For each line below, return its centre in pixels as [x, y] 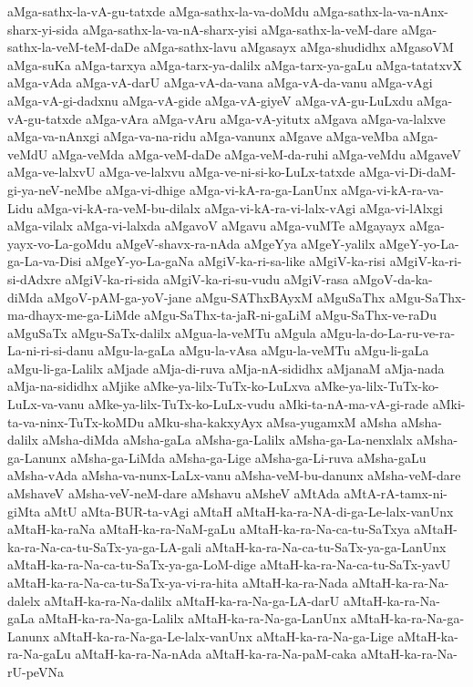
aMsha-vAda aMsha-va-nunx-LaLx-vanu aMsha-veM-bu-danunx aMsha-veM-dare [234, 475]
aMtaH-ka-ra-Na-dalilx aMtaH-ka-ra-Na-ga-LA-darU [192, 600]
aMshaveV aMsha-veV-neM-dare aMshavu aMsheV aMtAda [174, 493]
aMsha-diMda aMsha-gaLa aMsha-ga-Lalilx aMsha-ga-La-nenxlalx [227, 440]
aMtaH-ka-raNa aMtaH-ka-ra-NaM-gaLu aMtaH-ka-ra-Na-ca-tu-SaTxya [209, 529]
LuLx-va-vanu [46, 404]
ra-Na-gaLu [39, 654]
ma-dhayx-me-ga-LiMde [74, 315]
